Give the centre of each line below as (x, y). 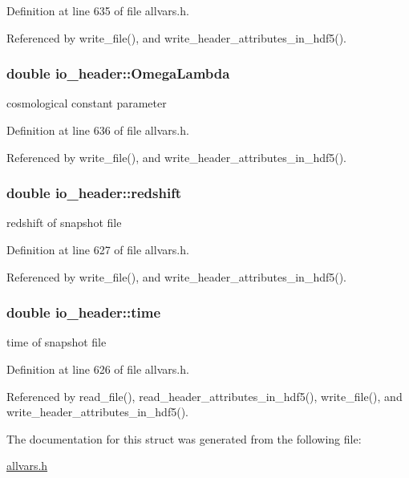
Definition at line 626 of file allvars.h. (98, 369)
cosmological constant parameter (87, 103)
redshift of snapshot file (64, 223)
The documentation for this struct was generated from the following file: (184, 438)
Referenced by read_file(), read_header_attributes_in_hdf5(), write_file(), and (204, 396)
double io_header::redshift (94, 193)
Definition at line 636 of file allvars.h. (98, 130)
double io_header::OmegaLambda (118, 73)
